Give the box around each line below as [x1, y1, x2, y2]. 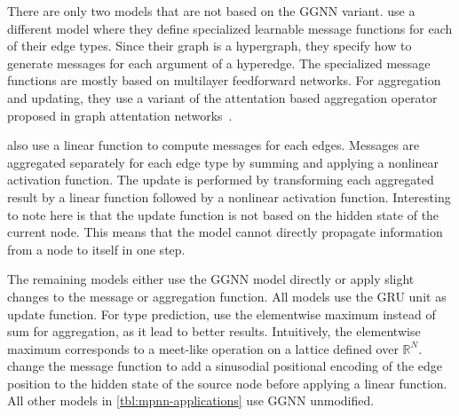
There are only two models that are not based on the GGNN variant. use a [7, 2, 415, 20]
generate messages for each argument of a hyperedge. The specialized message [7, 53, 431, 72]
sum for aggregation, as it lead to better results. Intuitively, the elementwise [7, 322, 421, 341]
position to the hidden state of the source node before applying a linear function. [7, 373, 447, 392]
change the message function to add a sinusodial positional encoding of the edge [7, 357, 442, 375]
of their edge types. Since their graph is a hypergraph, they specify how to [7, 36, 412, 55]
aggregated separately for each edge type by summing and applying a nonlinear [7, 153, 439, 171]
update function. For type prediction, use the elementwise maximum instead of [7, 304, 436, 323]
